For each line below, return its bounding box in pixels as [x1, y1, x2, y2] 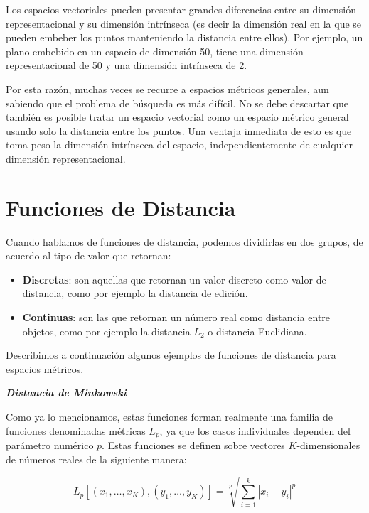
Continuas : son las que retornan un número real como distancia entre [22, 310, 331, 325]
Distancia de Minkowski [6, 385, 127, 400]
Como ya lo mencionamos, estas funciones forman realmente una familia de [6, 409, 333, 423]
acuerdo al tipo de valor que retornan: [6, 248, 171, 263]
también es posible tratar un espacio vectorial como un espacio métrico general [6, 109, 349, 124]
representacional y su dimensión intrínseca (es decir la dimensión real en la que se [6, 16, 362, 31]
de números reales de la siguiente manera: [6, 451, 187, 466]
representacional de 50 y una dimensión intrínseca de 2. [6, 58, 247, 72]
